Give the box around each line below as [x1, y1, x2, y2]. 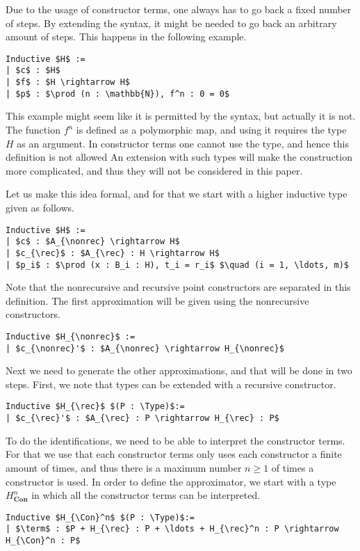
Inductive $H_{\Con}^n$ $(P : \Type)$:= [6, 512, 195, 522]
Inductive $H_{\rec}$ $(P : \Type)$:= [6, 401, 185, 412]
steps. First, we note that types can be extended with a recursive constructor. [6, 376, 336, 391]
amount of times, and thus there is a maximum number [6, 460, 242, 474]
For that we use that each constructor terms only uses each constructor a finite [6, 447, 342, 461]
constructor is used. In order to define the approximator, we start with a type [6, 474, 336, 488]
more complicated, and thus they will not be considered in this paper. [6, 163, 303, 177]
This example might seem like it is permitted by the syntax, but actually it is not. [6, 109, 356, 123]
